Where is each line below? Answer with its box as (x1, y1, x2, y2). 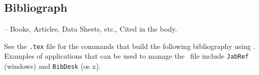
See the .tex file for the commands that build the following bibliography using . (4, 40, 255, 51)
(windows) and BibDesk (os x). (4, 61, 101, 71)
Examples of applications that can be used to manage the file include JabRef (4, 51, 249, 61)
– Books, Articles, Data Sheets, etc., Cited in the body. (4, 23, 177, 34)
